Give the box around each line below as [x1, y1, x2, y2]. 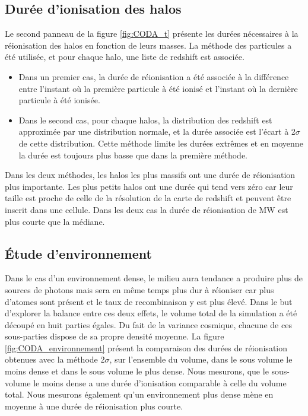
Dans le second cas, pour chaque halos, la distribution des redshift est [18, 113, 272, 126]
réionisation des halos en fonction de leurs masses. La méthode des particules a [5, 39, 292, 51]
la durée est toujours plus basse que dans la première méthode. [18, 148, 248, 161]
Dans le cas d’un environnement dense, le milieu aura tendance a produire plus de [5, 272, 303, 284]
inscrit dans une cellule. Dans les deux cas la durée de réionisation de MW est [5, 203, 288, 215]
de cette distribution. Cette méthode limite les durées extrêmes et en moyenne [18, 136, 303, 149]
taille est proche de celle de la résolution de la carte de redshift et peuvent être [5, 192, 291, 204]
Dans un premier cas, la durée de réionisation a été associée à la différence [18, 70, 289, 82]
